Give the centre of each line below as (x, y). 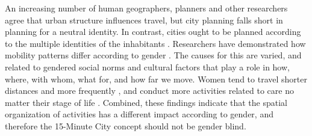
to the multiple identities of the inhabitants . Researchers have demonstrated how (155, 43)
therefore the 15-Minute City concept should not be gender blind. (126, 125)
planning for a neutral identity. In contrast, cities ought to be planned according (153, 32)
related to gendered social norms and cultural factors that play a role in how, (147, 66)
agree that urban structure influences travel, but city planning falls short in (144, 20)
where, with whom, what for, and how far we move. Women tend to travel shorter (156, 79)
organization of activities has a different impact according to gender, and (139, 114)
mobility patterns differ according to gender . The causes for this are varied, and (153, 55)
